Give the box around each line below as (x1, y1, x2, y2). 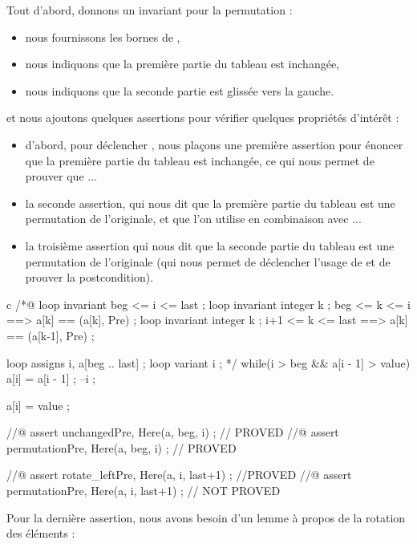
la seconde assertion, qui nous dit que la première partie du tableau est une (25, 194, 395, 211)
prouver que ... (25, 168, 97, 185)
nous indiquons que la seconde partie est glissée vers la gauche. (25, 82, 334, 99)
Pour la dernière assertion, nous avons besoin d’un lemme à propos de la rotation (6, 509, 406, 526)
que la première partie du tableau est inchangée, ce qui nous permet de (25, 152, 374, 168)
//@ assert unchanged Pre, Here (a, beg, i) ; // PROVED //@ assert (6, 424, 339, 440)
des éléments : (6, 525, 75, 542)
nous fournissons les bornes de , (25, 28, 180, 45)
